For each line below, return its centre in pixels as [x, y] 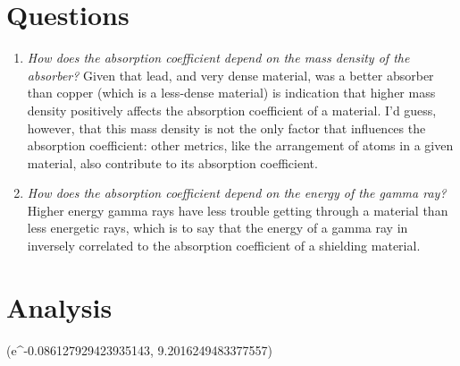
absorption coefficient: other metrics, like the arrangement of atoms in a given [240, 145]
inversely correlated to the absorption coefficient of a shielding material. [224, 246]
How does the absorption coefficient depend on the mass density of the [218, 58]
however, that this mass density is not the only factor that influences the [226, 128]
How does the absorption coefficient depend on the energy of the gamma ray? [237, 193]
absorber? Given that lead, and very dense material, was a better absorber [230, 75]
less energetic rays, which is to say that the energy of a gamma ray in [217, 228]
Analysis [59, 306]
